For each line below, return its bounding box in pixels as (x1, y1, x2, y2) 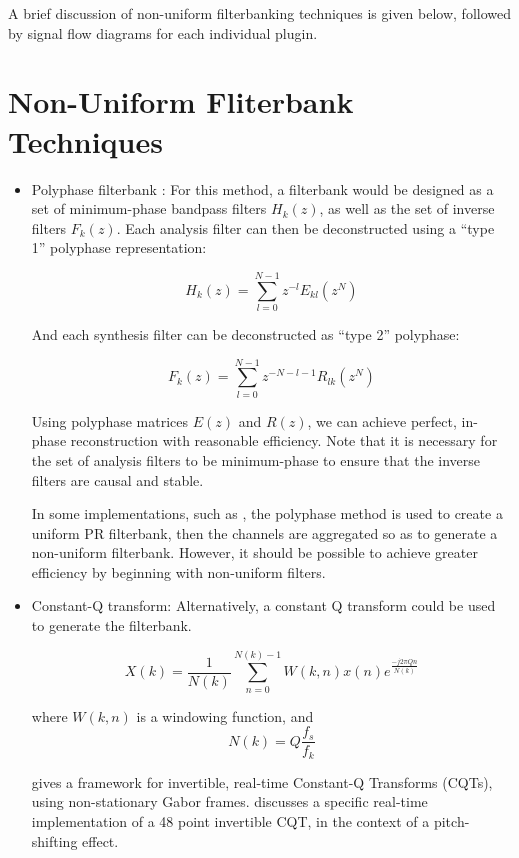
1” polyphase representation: (31, 237, 207, 258)
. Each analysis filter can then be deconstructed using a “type (116, 217, 495, 238)
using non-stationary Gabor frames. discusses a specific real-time (31, 791, 428, 812)
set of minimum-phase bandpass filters (31, 198, 267, 219)
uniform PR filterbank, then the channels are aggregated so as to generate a (31, 522, 498, 543)
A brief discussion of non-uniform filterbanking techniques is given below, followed (8, 3, 511, 23)
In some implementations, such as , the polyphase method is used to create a (31, 503, 503, 524)
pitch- (433, 811, 470, 832)
